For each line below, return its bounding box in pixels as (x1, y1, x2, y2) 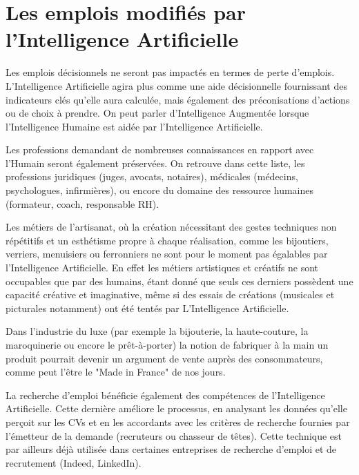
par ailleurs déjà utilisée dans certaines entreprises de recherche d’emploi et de (6, 442, 337, 456)
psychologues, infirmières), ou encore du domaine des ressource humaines (6, 183, 313, 197)
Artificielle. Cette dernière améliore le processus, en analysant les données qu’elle (6, 401, 347, 416)
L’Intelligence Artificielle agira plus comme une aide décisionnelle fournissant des (6, 78, 347, 93)
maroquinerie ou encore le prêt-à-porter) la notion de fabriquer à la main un (6, 338, 329, 351)
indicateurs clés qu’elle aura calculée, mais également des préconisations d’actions (6, 92, 350, 106)
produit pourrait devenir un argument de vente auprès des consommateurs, (6, 351, 323, 365)
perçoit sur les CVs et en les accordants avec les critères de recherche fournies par (6, 414, 350, 429)
